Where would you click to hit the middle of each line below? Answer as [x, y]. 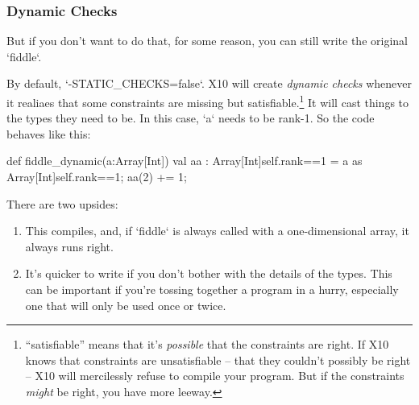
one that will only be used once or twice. [126, 305]
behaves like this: [49, 133]
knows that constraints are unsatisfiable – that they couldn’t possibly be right [218, 360]
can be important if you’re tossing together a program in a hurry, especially [212, 289]
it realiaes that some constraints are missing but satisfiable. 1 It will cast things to [208, 101]
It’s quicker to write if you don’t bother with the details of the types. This [209, 273]
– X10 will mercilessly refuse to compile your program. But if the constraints [215, 376]
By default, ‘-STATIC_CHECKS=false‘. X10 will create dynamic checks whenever [209, 83]
